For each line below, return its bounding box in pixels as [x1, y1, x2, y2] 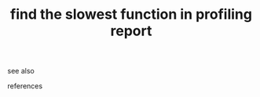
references [7, 81, 43, 91]
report [110, 22, 152, 40]
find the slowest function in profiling [9, 5, 253, 23]
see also [7, 66, 35, 76]
